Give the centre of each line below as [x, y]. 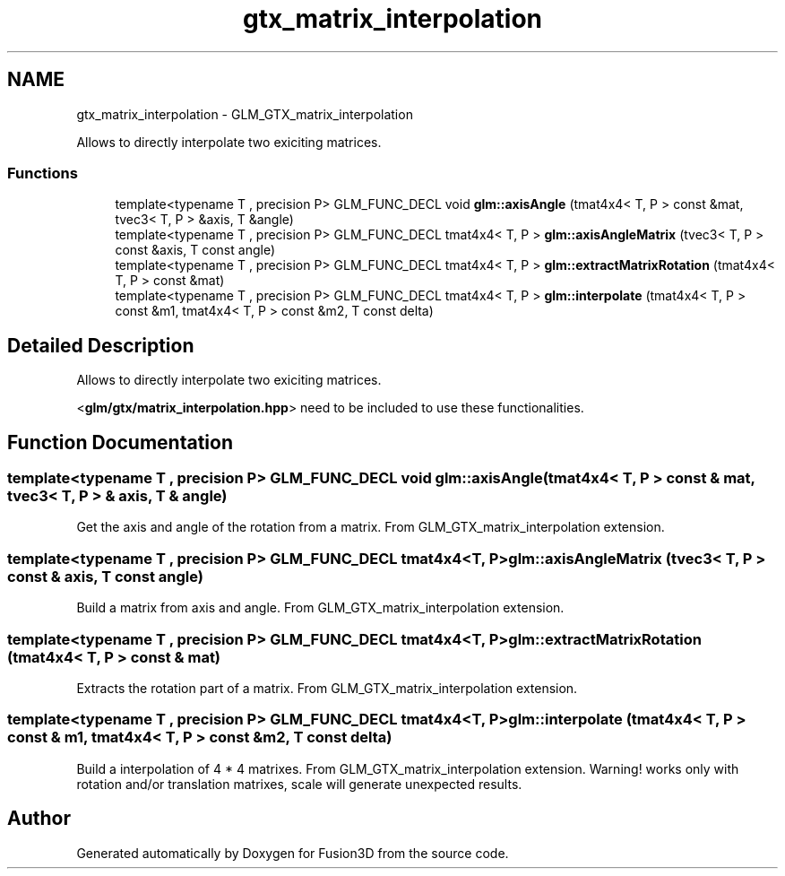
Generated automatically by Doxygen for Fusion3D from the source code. [293, 853]
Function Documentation [120, 442]
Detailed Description [101, 345]
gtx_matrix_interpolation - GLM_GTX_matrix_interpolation [245, 114]
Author [39, 819]
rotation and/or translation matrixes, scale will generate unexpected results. [299, 784]
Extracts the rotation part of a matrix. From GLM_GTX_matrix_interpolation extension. [327, 688]
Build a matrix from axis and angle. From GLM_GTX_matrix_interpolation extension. [320, 608]
